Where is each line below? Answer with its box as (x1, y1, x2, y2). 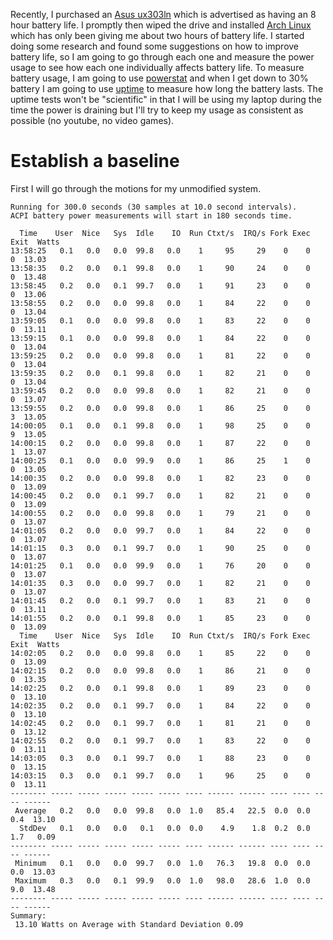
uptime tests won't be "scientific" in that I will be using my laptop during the (10, 94, 322, 105)
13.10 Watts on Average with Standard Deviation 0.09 (14, 919, 244, 929)
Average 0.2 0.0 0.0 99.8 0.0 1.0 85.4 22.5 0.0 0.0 (14, 805, 311, 816)
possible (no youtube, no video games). (10, 115, 175, 126)
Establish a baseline (10, 150, 180, 173)
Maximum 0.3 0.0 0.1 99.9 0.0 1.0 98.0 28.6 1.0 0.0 (14, 875, 311, 886)
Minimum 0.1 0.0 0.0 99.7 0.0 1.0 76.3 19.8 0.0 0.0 (14, 858, 311, 868)
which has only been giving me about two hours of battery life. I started (10, 30, 305, 41)
